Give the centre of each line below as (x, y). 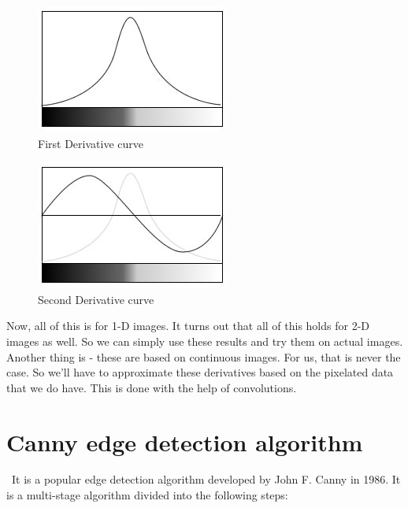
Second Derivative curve (96, 299)
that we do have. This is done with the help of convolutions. (152, 387)
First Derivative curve (91, 143)
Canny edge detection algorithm (185, 441)
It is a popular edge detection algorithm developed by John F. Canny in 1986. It (206, 479)
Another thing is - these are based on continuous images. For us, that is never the (204, 356)
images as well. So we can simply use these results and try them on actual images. (205, 341)
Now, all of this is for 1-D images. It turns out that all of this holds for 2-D (188, 326)
